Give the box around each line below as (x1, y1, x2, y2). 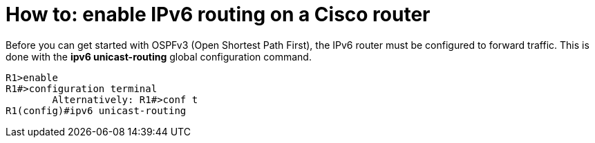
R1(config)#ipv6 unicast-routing (6, 104, 187, 116)
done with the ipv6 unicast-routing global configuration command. (6, 50, 312, 63)
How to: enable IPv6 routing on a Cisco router (6, 3, 431, 26)
